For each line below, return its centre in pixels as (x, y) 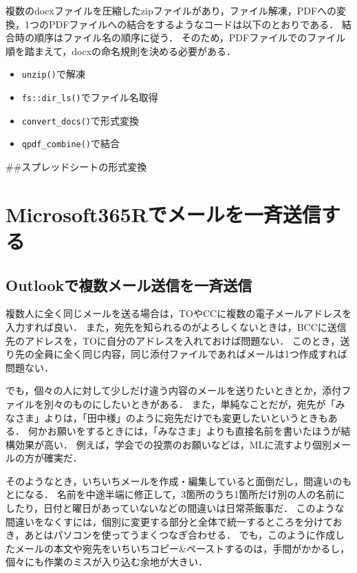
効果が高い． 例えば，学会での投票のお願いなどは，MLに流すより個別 (173, 444)
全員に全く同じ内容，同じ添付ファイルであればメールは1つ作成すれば (191, 354)
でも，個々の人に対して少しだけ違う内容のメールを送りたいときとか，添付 (174, 390)
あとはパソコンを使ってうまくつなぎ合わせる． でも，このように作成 (180, 535)
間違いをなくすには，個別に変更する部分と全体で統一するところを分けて (169, 521)
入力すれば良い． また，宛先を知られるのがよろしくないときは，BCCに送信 (176, 326)
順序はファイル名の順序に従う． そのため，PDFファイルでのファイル (190, 37)
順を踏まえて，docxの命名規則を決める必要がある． (121, 51)
